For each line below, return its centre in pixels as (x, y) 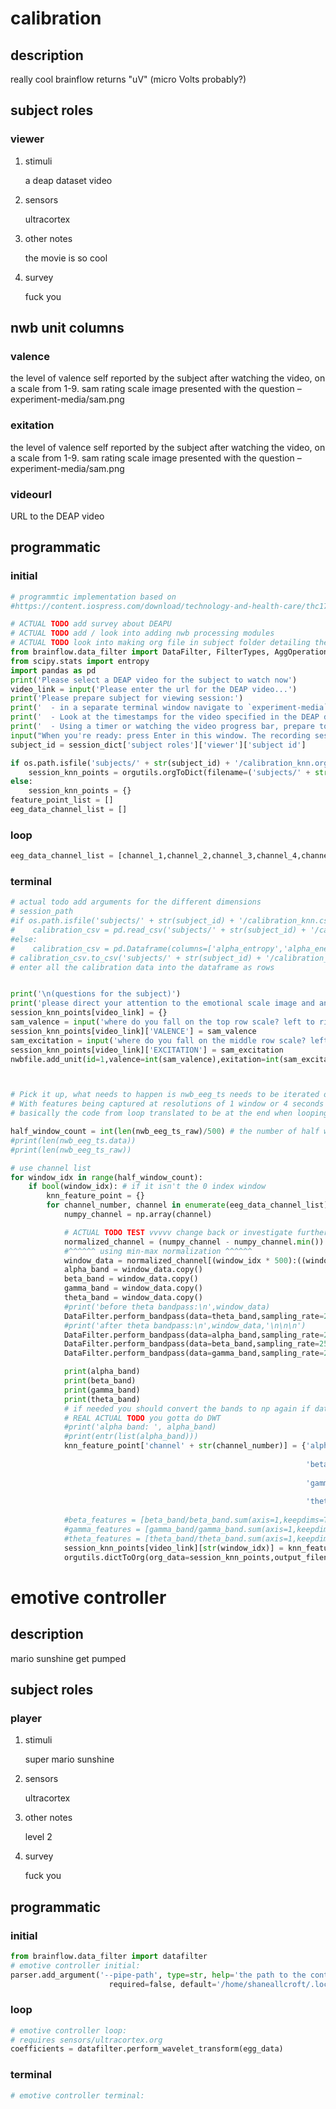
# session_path (42, 912)
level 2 (38, 1837)
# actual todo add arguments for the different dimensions (136, 902)
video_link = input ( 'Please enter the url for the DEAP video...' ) (154, 689)
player (26, 1718)
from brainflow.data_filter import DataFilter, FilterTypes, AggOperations (171, 652)
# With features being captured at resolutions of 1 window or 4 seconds (167, 1104)
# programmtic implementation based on (93, 597)
